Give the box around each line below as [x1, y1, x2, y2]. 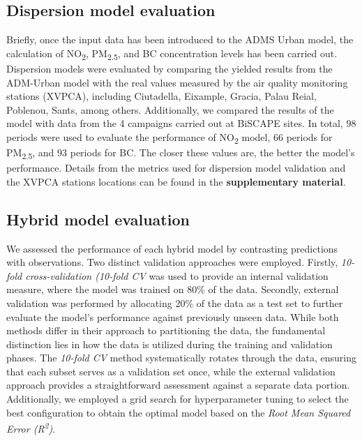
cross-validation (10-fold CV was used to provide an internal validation [25, 268, 329, 283]
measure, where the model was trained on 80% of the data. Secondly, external [6, 282, 339, 297]
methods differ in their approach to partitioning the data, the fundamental [6, 323, 326, 338]
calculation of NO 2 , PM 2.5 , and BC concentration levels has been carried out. [6, 45, 338, 62]
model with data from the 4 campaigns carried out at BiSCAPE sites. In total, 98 [6, 116, 356, 130]
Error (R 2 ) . [6, 419, 56, 435]
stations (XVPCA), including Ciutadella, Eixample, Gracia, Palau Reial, [6, 89, 317, 103]
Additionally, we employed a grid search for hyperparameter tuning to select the [6, 391, 349, 406]
